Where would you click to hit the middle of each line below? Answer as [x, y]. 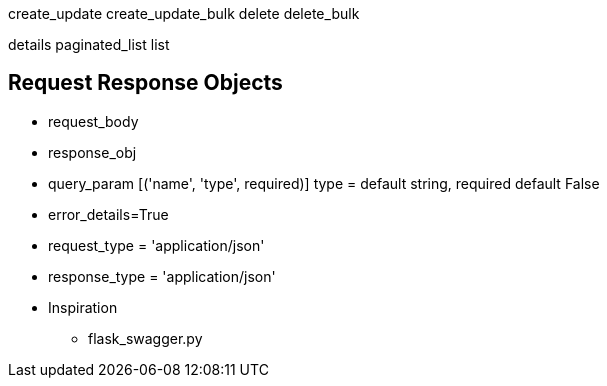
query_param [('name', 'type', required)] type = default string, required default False [324, 183]
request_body [93, 121]
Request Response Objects [145, 83]
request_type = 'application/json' [156, 245]
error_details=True [108, 214]
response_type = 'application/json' [162, 276]
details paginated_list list [89, 44]
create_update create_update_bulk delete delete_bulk [184, 13]
